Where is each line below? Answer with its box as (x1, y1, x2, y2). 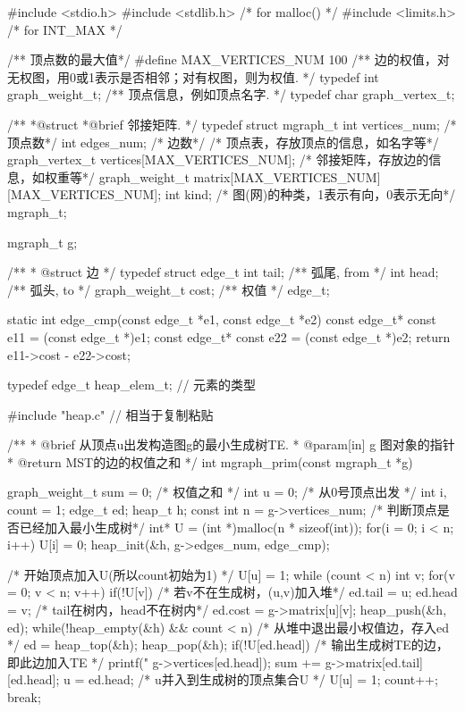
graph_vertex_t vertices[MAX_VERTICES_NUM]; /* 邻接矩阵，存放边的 (7, 150, 429, 169)
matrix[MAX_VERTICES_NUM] (193, 167, 381, 186)
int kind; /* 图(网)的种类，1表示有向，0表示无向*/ (165, 185, 456, 204)
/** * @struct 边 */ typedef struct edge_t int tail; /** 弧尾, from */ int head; (7, 263, 439, 281)
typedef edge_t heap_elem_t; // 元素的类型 (7, 375, 257, 394)
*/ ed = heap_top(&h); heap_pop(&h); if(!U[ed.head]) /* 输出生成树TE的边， (7, 635, 449, 654)
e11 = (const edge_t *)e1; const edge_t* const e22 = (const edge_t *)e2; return (7, 327, 451, 346)
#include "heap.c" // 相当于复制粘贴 (7, 405, 214, 423)
